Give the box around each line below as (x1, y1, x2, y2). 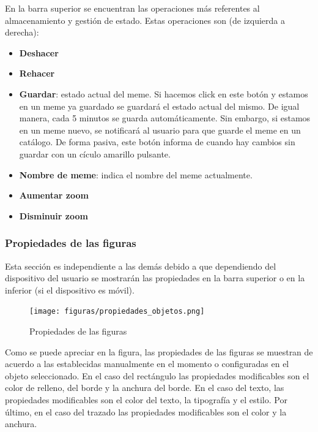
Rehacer (19, 67, 55, 80)
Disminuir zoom (19, 209, 88, 222)
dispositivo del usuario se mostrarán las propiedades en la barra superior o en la (5, 271, 305, 284)
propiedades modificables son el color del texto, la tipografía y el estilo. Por (5, 393, 287, 406)
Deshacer (19, 46, 59, 59)
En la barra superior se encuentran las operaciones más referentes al (5, 2, 260, 14)
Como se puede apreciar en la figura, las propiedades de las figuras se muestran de (5, 345, 313, 358)
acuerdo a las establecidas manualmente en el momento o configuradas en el (5, 357, 289, 370)
